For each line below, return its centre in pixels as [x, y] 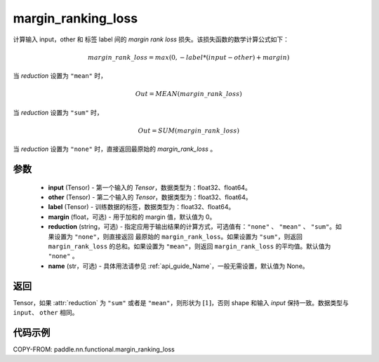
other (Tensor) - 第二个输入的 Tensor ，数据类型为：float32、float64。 [150, 197]
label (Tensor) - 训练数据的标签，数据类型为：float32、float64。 [141, 207]
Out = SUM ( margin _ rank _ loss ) [189, 130]
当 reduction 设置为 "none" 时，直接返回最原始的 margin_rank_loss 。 [115, 149]
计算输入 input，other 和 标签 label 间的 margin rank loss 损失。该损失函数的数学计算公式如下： [151, 39]
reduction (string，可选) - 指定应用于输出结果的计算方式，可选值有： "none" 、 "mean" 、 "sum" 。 [192, 227]
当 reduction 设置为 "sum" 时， [58, 112]
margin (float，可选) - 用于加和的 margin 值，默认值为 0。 [132, 217]
